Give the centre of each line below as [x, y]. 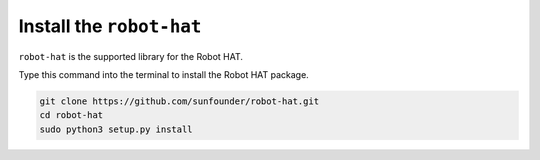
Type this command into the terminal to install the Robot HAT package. [163, 74]
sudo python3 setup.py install [116, 129]
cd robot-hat [71, 115]
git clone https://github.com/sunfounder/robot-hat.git [179, 101]
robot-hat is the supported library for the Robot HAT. [131, 56]
